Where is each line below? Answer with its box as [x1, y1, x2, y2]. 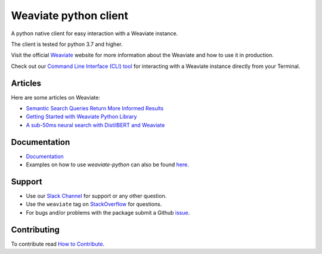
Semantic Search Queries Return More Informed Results [26, 105, 164, 112]
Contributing [11, 224, 60, 235]
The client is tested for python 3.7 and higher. [11, 41, 123, 48]
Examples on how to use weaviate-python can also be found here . [26, 161, 189, 168]
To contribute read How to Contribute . [11, 240, 104, 247]
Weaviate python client [11, 9, 128, 22]
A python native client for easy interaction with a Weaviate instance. [11, 30, 178, 37]
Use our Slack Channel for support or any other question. [26, 193, 167, 199]
